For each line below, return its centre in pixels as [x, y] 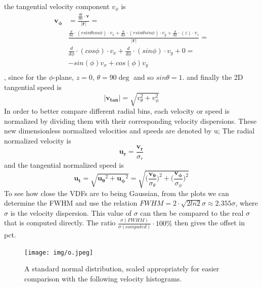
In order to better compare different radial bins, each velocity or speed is [117, 111]
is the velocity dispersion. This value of [71, 212]
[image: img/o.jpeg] [59, 252]
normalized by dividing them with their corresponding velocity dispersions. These [130, 121]
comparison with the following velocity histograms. [103, 278]
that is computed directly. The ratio [60, 223]
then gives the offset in [209, 223]
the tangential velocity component [57, 6]
